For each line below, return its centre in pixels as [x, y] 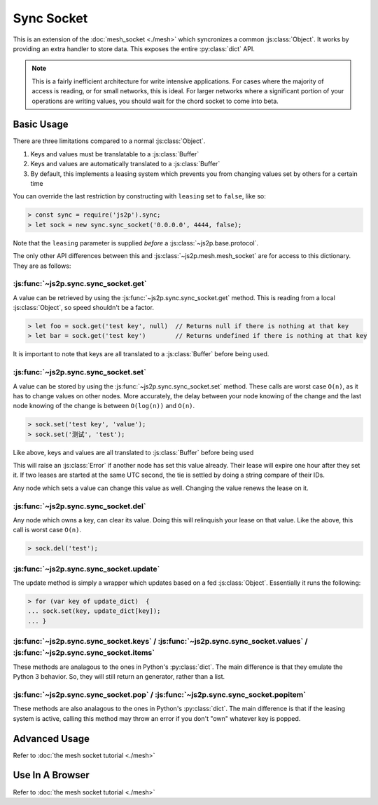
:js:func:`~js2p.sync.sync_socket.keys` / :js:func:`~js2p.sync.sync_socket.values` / [160, 642]
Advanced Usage [51, 739]
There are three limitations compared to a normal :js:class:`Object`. [109, 141]
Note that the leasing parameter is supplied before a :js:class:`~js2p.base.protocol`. [136, 243]
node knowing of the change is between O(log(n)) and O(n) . [104, 406]
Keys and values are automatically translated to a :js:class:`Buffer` [125, 164]
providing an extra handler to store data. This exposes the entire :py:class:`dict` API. [134, 48]
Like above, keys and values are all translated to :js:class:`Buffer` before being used [133, 452]
